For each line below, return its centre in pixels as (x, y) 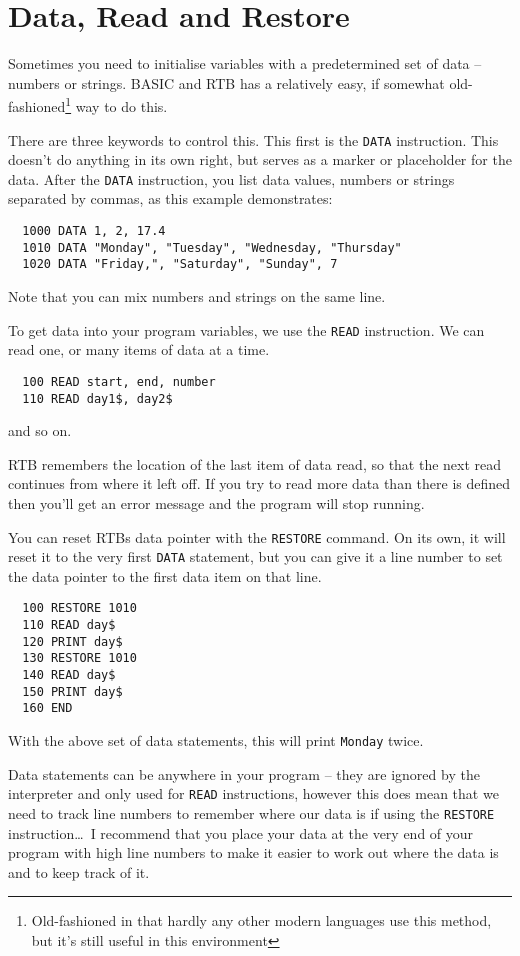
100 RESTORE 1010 (79, 608)
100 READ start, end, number (119, 381)
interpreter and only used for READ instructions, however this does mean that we (253, 793)
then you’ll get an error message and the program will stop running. (216, 502)
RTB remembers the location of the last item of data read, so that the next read (255, 463)
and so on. (40, 430)
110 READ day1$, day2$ (97, 398)
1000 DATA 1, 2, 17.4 (94, 231)
